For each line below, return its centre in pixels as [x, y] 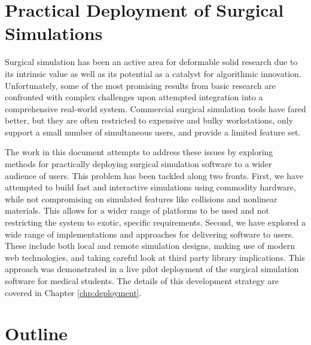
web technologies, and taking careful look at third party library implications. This [155, 257]
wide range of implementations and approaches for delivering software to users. [150, 234]
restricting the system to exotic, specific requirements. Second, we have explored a [155, 222]
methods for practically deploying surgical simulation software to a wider [138, 164]
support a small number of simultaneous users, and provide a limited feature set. [153, 132]
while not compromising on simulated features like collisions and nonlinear [141, 198]
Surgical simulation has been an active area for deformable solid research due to [151, 62]
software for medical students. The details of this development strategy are [142, 281]
